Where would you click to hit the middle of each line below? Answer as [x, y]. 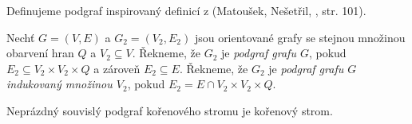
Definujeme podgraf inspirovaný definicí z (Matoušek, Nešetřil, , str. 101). [186, 10]
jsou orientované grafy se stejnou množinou [300, 37]
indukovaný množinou [59, 84]
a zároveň [117, 68]
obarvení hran [40, 53]
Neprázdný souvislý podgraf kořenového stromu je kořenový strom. [170, 110]
